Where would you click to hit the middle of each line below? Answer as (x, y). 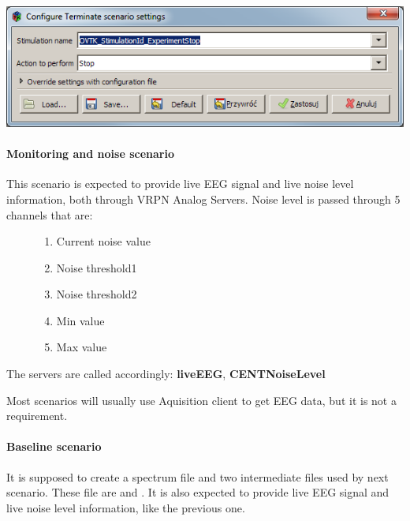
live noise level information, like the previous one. (126, 507)
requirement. (37, 416)
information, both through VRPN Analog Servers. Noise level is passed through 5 (203, 199)
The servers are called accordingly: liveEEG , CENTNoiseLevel (166, 374)
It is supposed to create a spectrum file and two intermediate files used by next (198, 476)
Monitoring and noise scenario (90, 154)
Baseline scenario (54, 446)
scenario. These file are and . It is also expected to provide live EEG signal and (198, 492)
